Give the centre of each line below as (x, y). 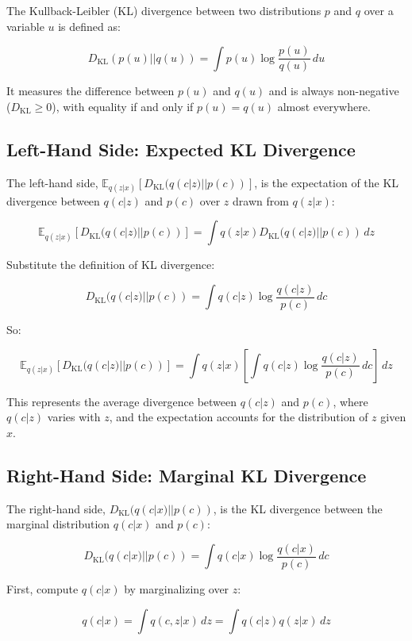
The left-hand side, (52, 182)
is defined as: (89, 26)
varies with (74, 417)
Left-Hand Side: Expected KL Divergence (181, 149)
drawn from (261, 200)
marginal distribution (58, 524)
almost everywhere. (324, 106)
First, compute (42, 588)
